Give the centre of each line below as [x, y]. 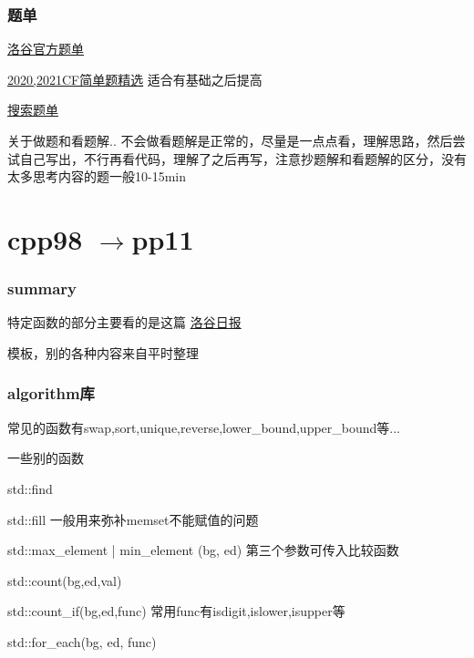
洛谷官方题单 [46, 49]
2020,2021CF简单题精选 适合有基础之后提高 [135, 79]
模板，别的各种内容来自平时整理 [103, 352]
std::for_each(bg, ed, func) [82, 641]
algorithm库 [51, 393]
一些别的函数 [46, 458]
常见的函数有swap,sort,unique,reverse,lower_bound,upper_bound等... [204, 427]
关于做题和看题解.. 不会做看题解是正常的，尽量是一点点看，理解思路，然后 [230, 140]
